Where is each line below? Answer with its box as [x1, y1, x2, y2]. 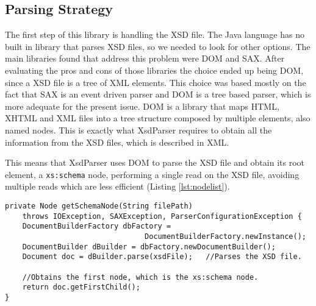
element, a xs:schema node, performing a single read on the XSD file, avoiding [5, 168, 300, 180]
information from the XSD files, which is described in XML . [5, 135, 229, 148]
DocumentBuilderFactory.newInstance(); [145, 232, 306, 241]
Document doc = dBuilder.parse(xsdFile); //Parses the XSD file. [22, 252, 302, 262]
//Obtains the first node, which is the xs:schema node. [22, 272, 259, 282]
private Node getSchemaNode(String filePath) [5, 201, 193, 210]
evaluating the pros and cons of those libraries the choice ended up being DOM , [5, 63, 304, 76]
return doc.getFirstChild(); [22, 283, 140, 292]
